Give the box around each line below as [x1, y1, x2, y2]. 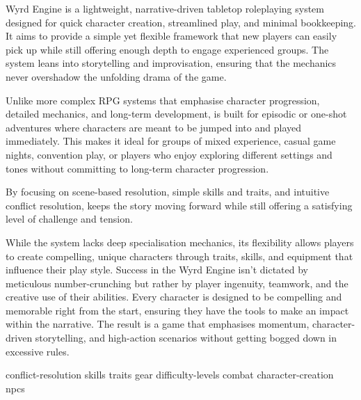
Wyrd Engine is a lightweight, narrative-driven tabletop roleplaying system [6, 1, 324, 15]
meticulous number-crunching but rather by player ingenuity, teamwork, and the [6, 275, 348, 290]
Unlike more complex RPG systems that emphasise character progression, [6, 93, 320, 107]
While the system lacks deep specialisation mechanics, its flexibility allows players [6, 234, 354, 249]
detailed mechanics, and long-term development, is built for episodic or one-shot [6, 106, 347, 121]
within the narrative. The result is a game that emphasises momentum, [6, 317, 310, 331]
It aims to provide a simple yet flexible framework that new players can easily [6, 29, 337, 43]
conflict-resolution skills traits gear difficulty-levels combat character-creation [6, 367, 334, 382]
